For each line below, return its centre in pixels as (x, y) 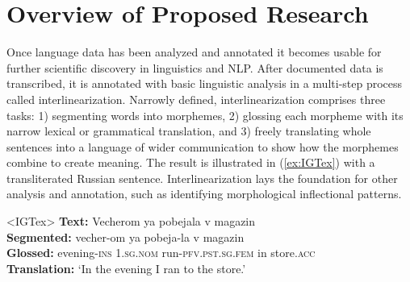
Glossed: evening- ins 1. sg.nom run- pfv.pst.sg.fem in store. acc (161, 253)
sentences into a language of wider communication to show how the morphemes (203, 146)
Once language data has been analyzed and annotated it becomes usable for (194, 52)
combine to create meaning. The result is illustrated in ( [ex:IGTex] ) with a (191, 162)
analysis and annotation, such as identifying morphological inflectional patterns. (204, 194)
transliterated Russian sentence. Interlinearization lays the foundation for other (202, 178)
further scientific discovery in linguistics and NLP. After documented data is (195, 67)
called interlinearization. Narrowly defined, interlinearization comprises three (196, 99)
